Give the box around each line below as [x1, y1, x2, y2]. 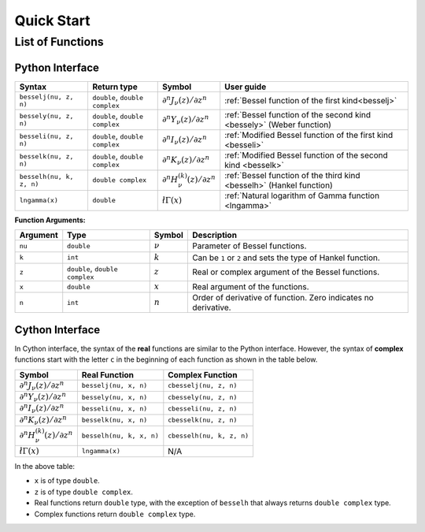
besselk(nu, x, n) [81, 416, 148, 425]
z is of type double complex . [34, 487, 134, 497]
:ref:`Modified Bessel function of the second [224, 150, 389, 161]
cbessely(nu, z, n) [168, 392, 238, 401]
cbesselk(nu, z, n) [168, 416, 238, 425]
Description [191, 229, 238, 240]
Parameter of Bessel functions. [191, 240, 307, 251]
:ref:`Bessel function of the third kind [224, 169, 360, 180]
